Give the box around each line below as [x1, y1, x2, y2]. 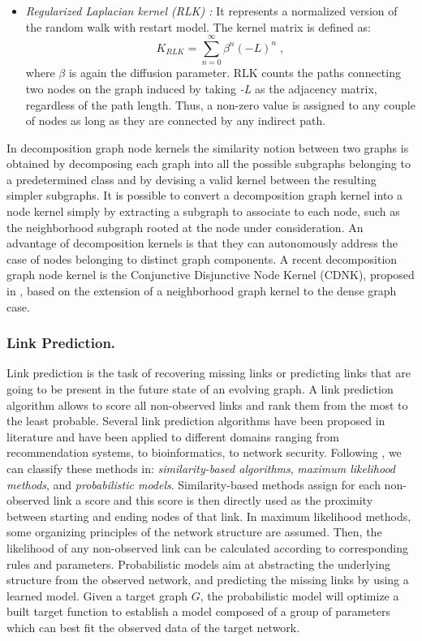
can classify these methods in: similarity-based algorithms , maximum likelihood [6, 460, 396, 476]
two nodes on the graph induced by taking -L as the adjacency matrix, [25, 80, 377, 97]
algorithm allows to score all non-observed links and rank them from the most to [6, 396, 408, 413]
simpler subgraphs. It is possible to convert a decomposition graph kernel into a [6, 187, 403, 204]
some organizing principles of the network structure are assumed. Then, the [6, 523, 382, 540]
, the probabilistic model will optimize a [200, 587, 399, 604]
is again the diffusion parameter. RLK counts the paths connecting [68, 64, 401, 81]
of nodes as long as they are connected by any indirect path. [25, 112, 326, 129]
